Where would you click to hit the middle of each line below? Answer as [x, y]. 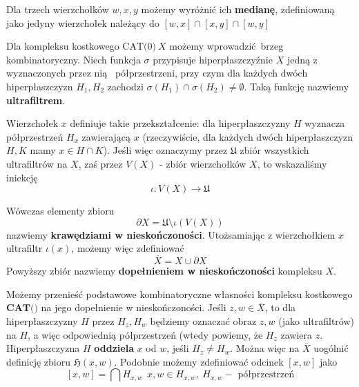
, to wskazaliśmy [292, 163]
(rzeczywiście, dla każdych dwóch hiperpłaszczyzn [248, 136]
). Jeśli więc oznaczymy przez [165, 150]
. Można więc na [265, 348]
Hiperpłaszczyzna [43, 348]
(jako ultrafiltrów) [316, 320]
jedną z [302, 59]
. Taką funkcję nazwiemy [297, 86]
